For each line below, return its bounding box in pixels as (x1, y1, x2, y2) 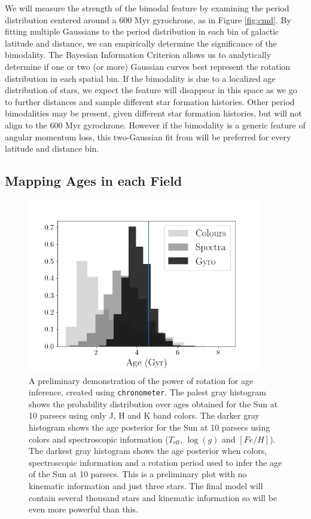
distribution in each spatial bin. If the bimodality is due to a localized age (5, 72, 276, 84)
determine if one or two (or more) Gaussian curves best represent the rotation (5, 60, 291, 72)
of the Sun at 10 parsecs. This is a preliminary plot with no (29, 468, 247, 480)
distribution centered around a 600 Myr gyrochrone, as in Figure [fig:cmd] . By (5, 13, 291, 26)
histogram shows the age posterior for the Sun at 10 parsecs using (29, 420, 270, 433)
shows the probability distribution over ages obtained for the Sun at (29, 397, 278, 410)
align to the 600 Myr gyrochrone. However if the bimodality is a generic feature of (5, 118, 306, 131)
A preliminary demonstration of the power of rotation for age (29, 374, 254, 386)
